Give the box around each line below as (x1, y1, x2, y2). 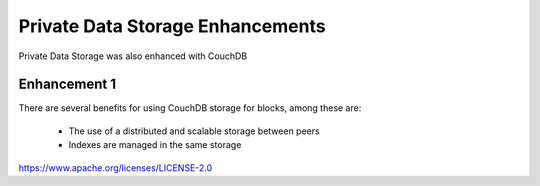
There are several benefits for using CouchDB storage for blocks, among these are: (18, 102, 362, 114)
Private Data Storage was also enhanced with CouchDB (18, 50, 248, 62)
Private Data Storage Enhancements (18, 15, 326, 37)
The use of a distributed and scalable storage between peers (68, 125, 320, 137)
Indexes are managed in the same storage (68, 139, 242, 151)
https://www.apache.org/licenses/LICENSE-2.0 (18, 161, 213, 174)
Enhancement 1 (18, 76, 117, 93)
